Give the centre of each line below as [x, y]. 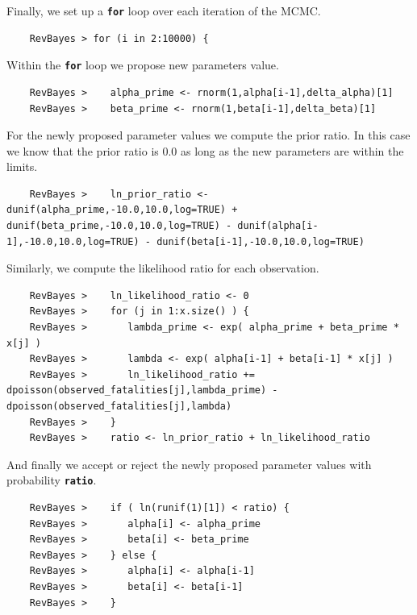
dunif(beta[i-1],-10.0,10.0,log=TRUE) [261, 241]
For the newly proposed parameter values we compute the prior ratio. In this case [208, 135]
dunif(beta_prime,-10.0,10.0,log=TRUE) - [119, 226]
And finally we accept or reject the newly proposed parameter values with [189, 464]
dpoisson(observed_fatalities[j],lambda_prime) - [142, 391]
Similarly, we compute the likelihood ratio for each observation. [163, 268]
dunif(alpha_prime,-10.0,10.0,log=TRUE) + [122, 210]
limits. [22, 166]
